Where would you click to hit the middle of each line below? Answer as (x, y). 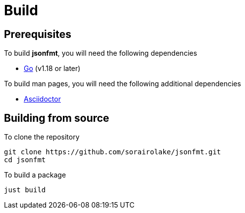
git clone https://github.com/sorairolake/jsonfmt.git (113, 152)
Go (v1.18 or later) (52, 69)
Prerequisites (38, 34)
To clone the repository (42, 137)
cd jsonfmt (25, 160)
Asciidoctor (42, 99)
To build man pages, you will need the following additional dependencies (122, 84)
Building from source (57, 118)
